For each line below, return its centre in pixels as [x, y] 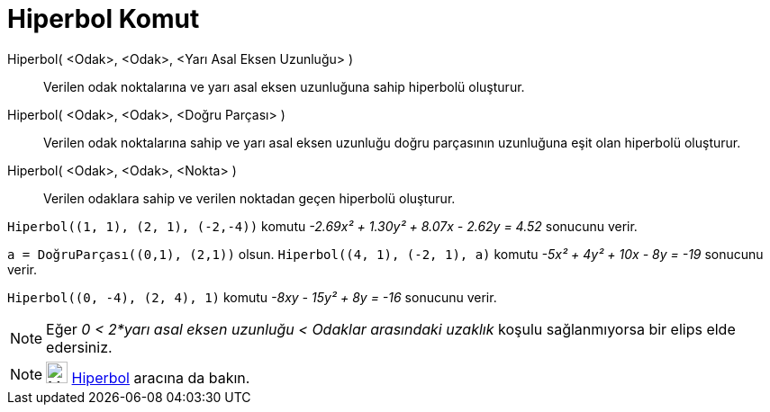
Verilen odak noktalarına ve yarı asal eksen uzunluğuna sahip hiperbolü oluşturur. [284, 86]
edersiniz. [79, 347]
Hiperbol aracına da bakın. [161, 377]
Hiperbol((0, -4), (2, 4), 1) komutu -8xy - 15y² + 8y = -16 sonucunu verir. [252, 297]
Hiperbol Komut [104, 19]
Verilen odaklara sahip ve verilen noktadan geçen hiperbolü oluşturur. [249, 198]
